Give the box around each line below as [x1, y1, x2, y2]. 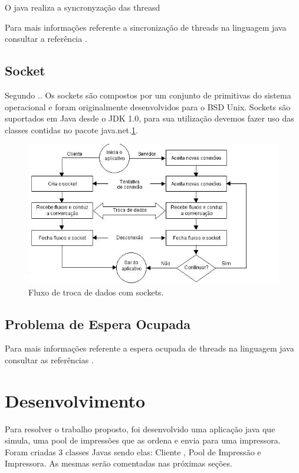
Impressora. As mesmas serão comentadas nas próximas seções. [5, 457, 232, 469]
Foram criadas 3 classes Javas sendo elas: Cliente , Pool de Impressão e [5, 445, 261, 458]
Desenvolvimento [5, 388, 146, 412]
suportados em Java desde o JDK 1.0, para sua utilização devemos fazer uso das [5, 112, 294, 124]
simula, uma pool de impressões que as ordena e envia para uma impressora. [5, 434, 281, 446]
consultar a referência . [5, 32, 87, 45]
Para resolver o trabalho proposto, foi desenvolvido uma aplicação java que [5, 422, 275, 435]
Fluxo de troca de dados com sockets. [28, 285, 164, 298]
